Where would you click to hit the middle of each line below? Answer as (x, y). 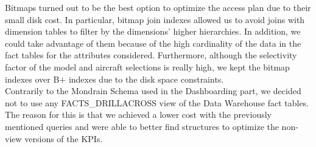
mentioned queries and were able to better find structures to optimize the (142, 126)
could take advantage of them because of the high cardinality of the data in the (153, 43)
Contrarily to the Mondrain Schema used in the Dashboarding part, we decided (153, 91)
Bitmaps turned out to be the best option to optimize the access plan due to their (158, 7)
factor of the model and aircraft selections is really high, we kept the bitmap (147, 67)
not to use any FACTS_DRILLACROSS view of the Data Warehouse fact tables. (157, 102)
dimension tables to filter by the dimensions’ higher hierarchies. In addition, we (153, 31)
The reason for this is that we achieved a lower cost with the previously (138, 115)
